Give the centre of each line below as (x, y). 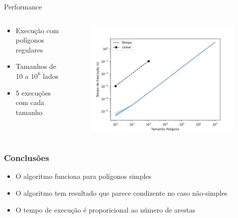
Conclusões (27, 158)
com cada (30, 102)
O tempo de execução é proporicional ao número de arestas (105, 209)
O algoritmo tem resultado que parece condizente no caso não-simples (121, 193)
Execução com (37, 30)
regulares (29, 49)
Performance (23, 6)
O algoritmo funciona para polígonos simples (84, 176)
